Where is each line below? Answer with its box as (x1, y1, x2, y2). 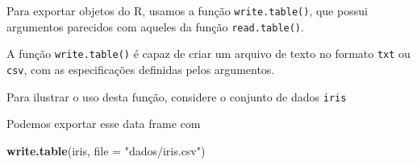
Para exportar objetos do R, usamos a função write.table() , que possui (6, 2, 368, 19)
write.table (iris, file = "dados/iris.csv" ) (6, 142, 206, 159)
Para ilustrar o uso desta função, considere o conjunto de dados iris (6, 88, 347, 105)
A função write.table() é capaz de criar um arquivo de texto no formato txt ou (6, 45, 411, 62)
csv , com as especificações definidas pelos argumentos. (6, 60, 275, 77)
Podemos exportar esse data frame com (6, 115, 201, 132)
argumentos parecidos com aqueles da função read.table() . (6, 18, 304, 35)
